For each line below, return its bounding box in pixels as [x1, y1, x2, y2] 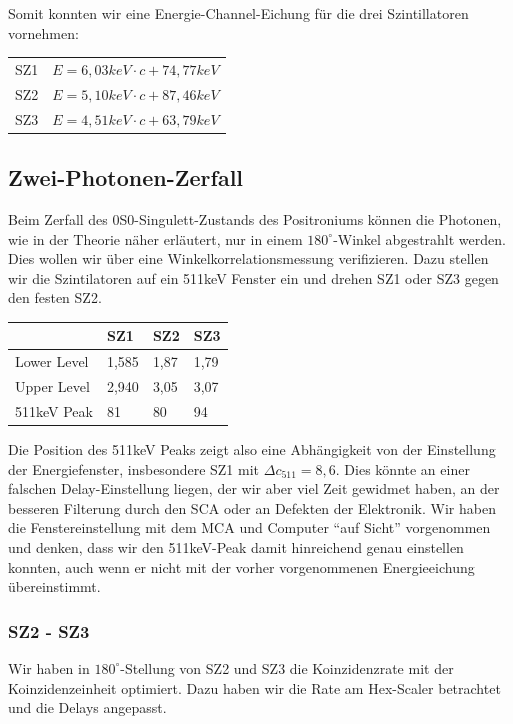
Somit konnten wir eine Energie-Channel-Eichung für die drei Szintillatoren [8, 3, 469, 23]
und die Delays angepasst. [8, 697, 167, 718]
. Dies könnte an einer [335, 458, 470, 479]
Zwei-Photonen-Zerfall [8, 162, 244, 193]
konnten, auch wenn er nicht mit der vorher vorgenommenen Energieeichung [8, 556, 475, 577]
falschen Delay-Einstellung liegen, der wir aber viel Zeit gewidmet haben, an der [8, 478, 500, 499]
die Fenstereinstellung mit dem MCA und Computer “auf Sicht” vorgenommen [8, 517, 491, 538]
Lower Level [15, 351, 89, 372]
